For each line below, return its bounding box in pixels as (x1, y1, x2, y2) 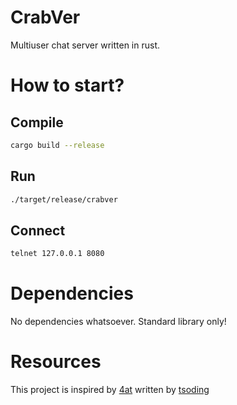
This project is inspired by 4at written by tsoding (10, 384, 210, 396)
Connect (10, 222, 66, 239)
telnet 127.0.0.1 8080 (10, 249, 105, 259)
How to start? (10, 74, 125, 97)
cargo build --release (10, 140, 105, 150)
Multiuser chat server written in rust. (10, 39, 160, 51)
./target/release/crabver (10, 194, 118, 205)
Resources (10, 351, 102, 373)
